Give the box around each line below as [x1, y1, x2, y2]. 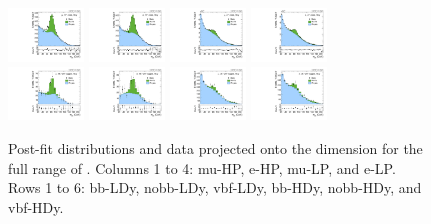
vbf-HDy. [8, 196, 64, 217]
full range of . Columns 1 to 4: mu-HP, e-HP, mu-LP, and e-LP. [8, 157, 396, 178]
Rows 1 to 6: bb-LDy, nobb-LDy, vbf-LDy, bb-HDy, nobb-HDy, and [8, 177, 422, 198]
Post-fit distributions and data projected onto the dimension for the [8, 138, 423, 159]
